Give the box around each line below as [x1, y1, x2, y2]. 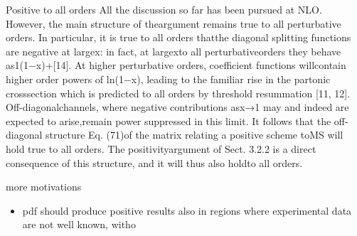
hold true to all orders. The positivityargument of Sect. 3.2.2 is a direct [6, 141, 316, 156]
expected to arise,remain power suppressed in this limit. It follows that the [6, 113, 331, 128]
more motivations [6, 179, 82, 194]
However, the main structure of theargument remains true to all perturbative [6, 16, 341, 31]
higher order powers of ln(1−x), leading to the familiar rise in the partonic [6, 71, 331, 86]
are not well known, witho [22, 217, 136, 232]
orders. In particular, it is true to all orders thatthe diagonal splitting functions [6, 30, 351, 45]
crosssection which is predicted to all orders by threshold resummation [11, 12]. [6, 85, 351, 100]
